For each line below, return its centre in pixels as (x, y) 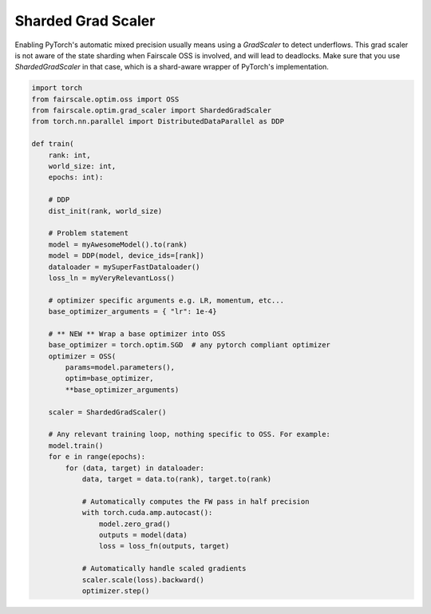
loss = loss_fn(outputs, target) (164, 546)
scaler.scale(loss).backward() (143, 580)
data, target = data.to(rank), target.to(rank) (177, 479)
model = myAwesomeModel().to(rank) (118, 244)
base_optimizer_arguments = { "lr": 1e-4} (132, 312)
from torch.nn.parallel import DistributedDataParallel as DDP (158, 121)
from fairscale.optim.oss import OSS (105, 99)
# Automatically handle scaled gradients (164, 568)
